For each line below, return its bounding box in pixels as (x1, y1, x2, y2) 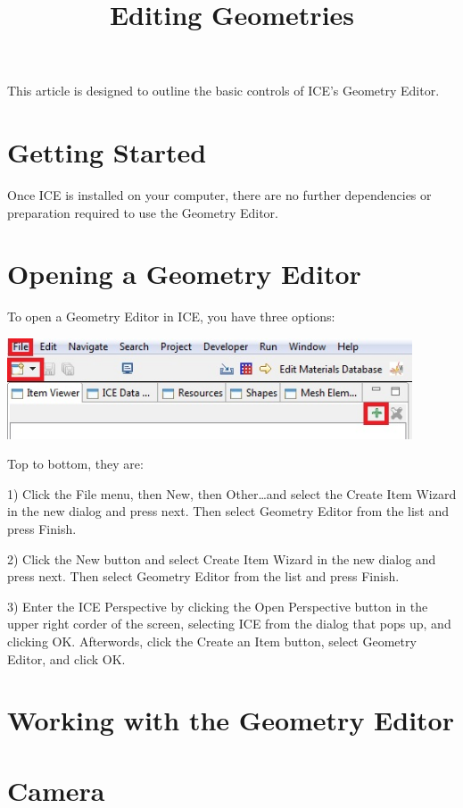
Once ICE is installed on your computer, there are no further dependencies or (7, 186, 432, 204)
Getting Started (7, 134, 207, 171)
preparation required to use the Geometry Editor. (7, 203, 278, 221)
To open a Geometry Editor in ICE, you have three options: (7, 307, 335, 326)
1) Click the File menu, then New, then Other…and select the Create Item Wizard (7, 484, 457, 503)
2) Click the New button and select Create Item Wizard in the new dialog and (7, 549, 436, 568)
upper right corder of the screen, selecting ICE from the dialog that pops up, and (7, 614, 451, 633)
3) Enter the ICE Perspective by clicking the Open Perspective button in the (7, 596, 428, 615)
